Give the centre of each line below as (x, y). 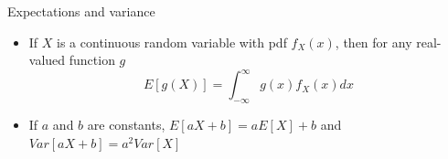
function (92, 60)
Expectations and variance (81, 11)
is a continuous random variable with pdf (172, 42)
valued (47, 60)
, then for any (373, 42)
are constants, (126, 125)
